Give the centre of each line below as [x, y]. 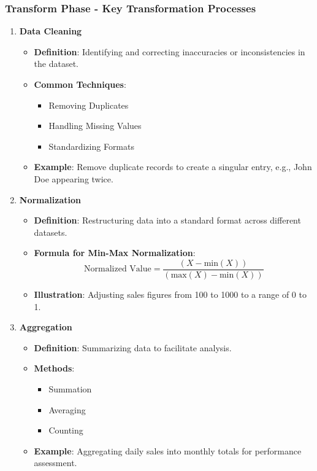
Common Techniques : [80, 84]
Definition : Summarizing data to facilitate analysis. [133, 347]
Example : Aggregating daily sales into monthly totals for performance [168, 450]
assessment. [55, 463]
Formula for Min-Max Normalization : [115, 253]
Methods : [54, 368]
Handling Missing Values [95, 126]
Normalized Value [118, 269]
